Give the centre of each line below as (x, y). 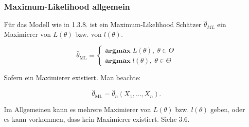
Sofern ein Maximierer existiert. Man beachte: (72, 78)
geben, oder (228, 109)
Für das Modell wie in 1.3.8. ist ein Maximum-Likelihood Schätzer (103, 24)
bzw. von (88, 34)
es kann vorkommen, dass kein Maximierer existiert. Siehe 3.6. (97, 119)
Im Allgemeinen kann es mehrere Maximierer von (78, 109)
